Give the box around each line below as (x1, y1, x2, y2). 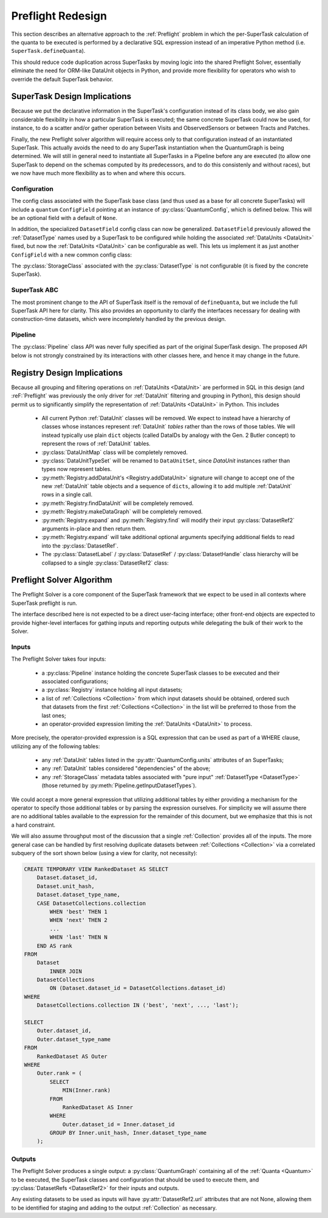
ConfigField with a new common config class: (11, 251, 132, 258)
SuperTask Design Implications (11, 91, 132, 101)
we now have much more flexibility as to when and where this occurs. (11, 170, 186, 177)
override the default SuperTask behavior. (11, 75, 114, 83)
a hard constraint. (11, 821, 56, 828)
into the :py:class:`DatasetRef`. (41, 542, 118, 549)
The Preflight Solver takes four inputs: (11, 655, 106, 662)
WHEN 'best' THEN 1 (49, 908, 108, 915)
